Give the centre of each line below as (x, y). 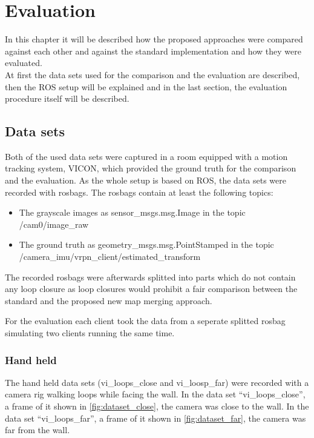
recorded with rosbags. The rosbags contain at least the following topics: (139, 192)
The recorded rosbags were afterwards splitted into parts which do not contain (150, 277)
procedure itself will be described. (67, 98)
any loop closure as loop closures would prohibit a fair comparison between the (151, 289)
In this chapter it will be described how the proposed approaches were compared (154, 39)
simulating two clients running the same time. (90, 333)
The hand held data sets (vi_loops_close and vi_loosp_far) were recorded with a (157, 382)
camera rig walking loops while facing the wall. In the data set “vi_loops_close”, (155, 394)
